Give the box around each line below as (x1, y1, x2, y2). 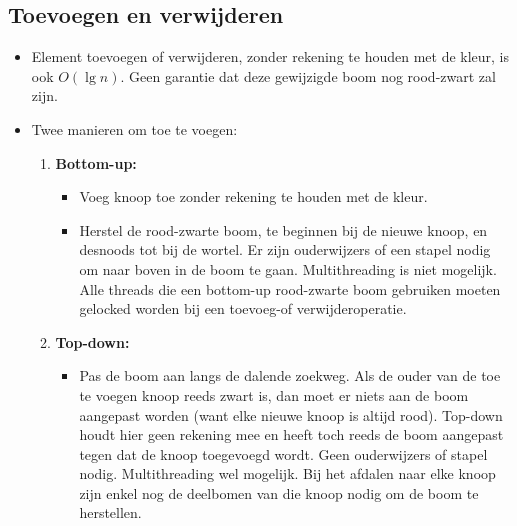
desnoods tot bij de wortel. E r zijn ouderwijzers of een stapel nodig (79, 239, 491, 260)
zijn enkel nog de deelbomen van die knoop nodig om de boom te (79, 482, 479, 503)
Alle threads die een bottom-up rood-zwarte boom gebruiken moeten (79, 278, 501, 299)
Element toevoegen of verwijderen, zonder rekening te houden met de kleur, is (31, 46, 510, 67)
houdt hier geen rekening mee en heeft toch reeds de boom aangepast (79, 424, 504, 445)
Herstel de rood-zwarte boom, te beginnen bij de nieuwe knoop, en (79, 219, 488, 240)
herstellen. (79, 502, 142, 523)
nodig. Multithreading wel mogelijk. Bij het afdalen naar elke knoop (79, 463, 496, 484)
